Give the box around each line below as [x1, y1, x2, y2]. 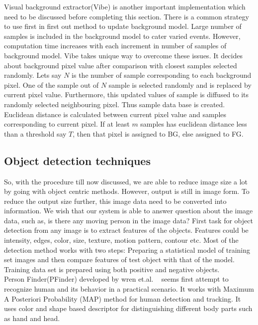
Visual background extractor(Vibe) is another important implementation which [4, 1, 246, 11]
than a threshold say [4, 128, 67, 139]
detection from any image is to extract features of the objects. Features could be [4, 225, 249, 235]
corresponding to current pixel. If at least [4, 119, 130, 129]
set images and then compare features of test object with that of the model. [4, 254, 235, 265]
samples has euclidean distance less [140, 119, 247, 129]
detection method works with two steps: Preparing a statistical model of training [4, 244, 251, 255]
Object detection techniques [4, 153, 151, 168]
